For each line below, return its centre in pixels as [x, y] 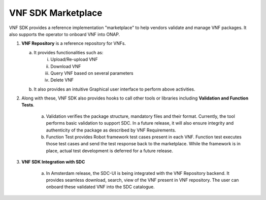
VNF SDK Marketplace [56, 13]
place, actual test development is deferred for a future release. [110, 151]
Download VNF [66, 66]
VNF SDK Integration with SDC [53, 162]
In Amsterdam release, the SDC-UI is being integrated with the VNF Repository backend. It [138, 173]
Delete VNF [62, 80]
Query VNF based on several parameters [92, 73]
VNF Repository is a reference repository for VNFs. [74, 43]
